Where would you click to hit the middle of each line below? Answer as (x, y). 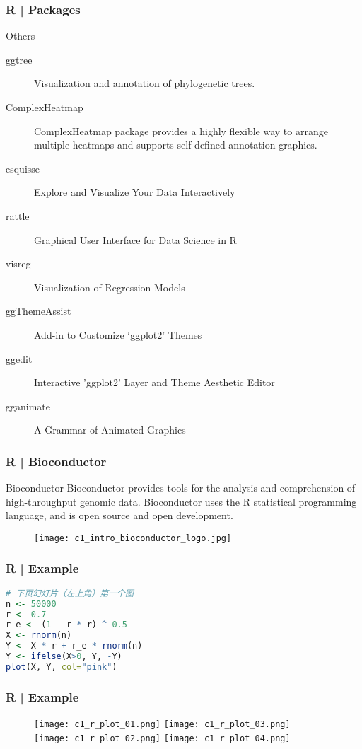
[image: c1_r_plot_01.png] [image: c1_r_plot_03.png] (162, 724)
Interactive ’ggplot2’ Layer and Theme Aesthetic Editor (154, 382)
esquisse (23, 168)
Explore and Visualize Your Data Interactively (135, 192)
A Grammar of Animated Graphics (110, 430)
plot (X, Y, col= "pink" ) (62, 667)
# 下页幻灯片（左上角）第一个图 (70, 593)
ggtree (19, 59)
